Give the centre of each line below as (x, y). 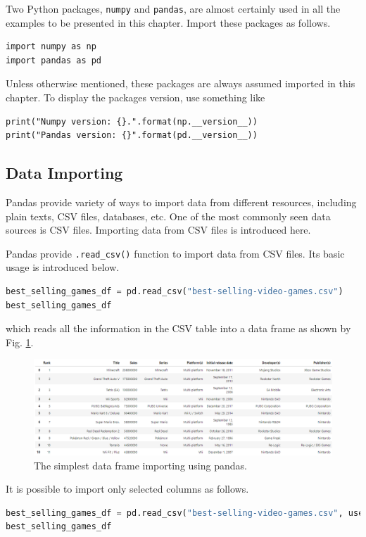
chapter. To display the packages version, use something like (135, 97)
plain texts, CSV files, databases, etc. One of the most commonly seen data (168, 216)
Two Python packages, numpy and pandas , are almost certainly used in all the (173, 8)
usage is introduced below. (63, 267)
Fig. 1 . (20, 342)
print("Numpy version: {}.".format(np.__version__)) (132, 121)
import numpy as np (51, 47)
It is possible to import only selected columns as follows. (127, 489)
